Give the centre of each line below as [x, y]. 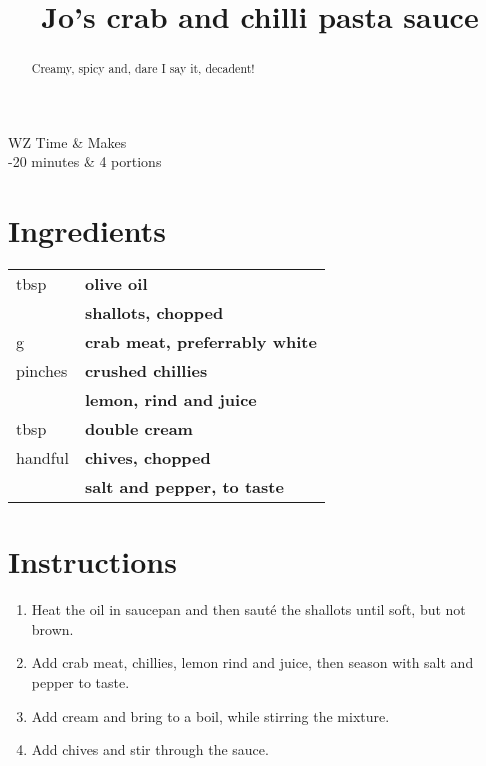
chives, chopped [147, 458]
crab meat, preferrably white [200, 342]
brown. [52, 628]
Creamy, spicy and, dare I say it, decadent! [143, 68]
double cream [138, 429]
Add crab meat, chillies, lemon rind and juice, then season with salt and [252, 662]
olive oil [116, 284]
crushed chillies [146, 371]
